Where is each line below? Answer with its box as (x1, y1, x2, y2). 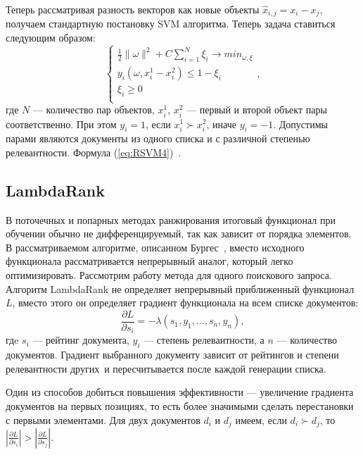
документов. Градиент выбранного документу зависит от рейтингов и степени (6, 347, 339, 362)
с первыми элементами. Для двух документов (6, 412, 200, 427)
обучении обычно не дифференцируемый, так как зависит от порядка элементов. (6, 226, 352, 241)
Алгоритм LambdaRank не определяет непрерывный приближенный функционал (6, 281, 355, 296)
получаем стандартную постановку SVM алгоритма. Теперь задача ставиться (6, 16, 336, 31)
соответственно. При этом (6, 116, 117, 131)
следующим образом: (6, 30, 96, 45)
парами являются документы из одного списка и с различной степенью (6, 131, 310, 146)
